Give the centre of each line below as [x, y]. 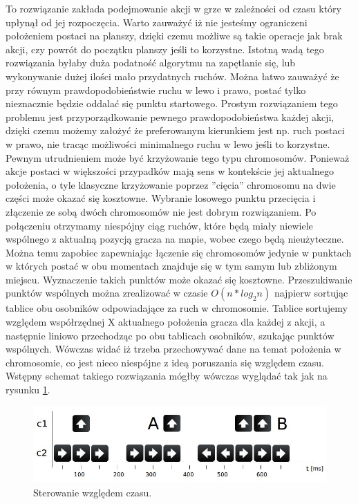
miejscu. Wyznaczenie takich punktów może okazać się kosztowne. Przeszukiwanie [179, 279]
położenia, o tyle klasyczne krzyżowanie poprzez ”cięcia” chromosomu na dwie [171, 184]
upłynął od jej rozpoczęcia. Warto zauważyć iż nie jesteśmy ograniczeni [157, 22]
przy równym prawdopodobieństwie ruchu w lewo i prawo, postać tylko [156, 90]
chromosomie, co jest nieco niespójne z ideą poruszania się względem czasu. [165, 362]
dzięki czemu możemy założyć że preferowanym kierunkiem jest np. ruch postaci [175, 130]
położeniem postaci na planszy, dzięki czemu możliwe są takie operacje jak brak [174, 36]
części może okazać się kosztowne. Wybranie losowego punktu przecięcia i [161, 198]
